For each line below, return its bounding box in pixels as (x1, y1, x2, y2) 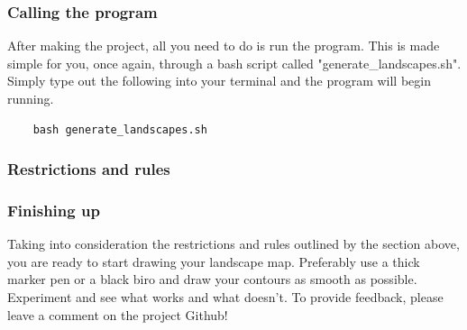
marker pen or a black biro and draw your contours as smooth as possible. (7, 270, 417, 289)
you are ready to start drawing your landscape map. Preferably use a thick (7, 252, 420, 270)
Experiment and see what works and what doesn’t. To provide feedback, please (7, 288, 444, 307)
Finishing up (7, 198, 100, 221)
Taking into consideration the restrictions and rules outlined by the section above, (7, 234, 460, 253)
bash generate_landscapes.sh (32, 123, 207, 136)
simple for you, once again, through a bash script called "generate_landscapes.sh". (7, 53, 462, 72)
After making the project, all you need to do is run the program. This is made (7, 36, 440, 55)
